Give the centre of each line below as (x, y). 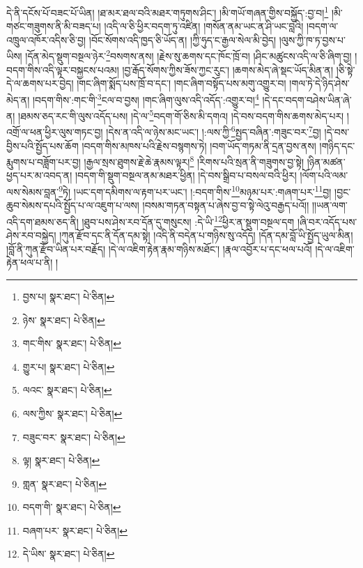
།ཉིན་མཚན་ (326, 161)
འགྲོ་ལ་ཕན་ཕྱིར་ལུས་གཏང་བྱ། (55, 132)
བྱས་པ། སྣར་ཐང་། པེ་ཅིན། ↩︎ (69, 296)
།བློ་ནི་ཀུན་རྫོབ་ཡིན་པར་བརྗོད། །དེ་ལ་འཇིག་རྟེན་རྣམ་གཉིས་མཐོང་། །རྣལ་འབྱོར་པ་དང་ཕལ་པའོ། (159, 248)
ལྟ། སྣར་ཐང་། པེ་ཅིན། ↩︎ (61, 460)
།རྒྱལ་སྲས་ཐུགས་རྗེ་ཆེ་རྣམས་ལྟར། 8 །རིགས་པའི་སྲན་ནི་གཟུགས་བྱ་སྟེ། (194, 161)
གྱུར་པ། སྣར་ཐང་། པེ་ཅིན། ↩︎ (69, 366)
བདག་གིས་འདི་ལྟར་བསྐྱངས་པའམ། (63, 69)
